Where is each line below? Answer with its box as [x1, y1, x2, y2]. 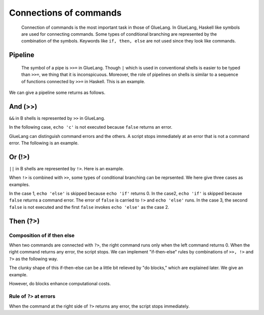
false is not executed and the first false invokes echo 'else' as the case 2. [9, 204, 170, 210]
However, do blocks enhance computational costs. [9, 280, 111, 286]
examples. [9, 181, 30, 187]
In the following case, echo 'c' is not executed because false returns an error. [9, 124, 173, 130]
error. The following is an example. [9, 140, 79, 146]
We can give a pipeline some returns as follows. [9, 90, 106, 95]
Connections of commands [9, 7, 122, 18]
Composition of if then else [9, 232, 75, 239]
